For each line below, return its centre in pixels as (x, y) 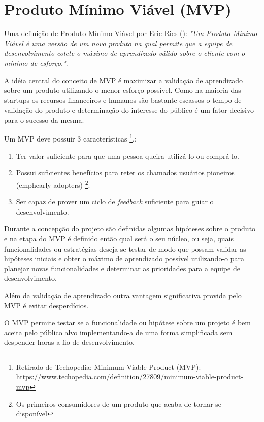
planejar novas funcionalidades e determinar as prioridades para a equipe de (122, 268)
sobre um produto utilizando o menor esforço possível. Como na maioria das (123, 90)
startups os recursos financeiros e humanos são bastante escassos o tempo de (123, 100)
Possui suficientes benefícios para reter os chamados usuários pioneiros (125, 173)
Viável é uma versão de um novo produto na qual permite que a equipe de (118, 43)
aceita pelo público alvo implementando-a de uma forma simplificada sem (118, 332)
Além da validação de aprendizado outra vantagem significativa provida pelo (123, 295)
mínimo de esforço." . (36, 63)
